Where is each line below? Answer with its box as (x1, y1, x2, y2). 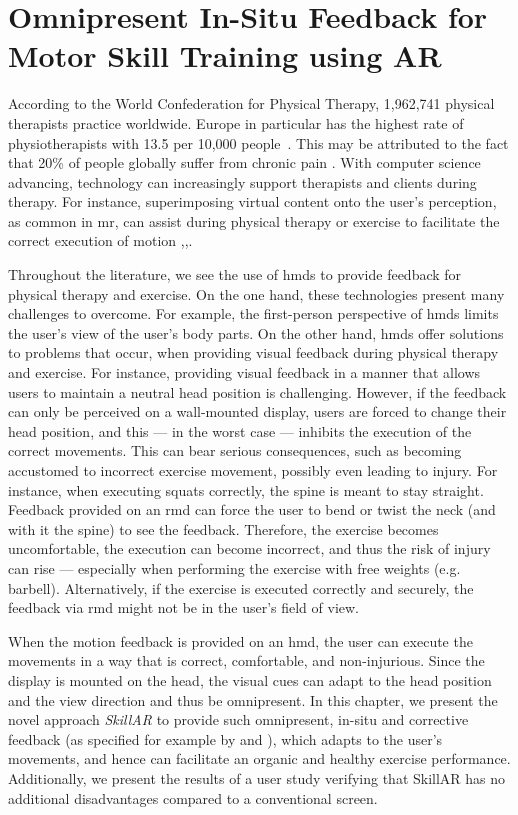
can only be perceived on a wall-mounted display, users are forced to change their (8, 401, 507, 422)
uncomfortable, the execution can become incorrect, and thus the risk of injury (8, 538, 491, 559)
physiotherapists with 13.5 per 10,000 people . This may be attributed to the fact (8, 132, 509, 153)
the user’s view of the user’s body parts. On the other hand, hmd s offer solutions (8, 322, 504, 343)
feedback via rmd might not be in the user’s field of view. (8, 597, 360, 618)
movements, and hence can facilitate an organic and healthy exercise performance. (8, 748, 511, 769)
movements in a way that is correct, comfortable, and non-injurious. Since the (8, 650, 485, 671)
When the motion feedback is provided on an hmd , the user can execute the (8, 630, 473, 651)
